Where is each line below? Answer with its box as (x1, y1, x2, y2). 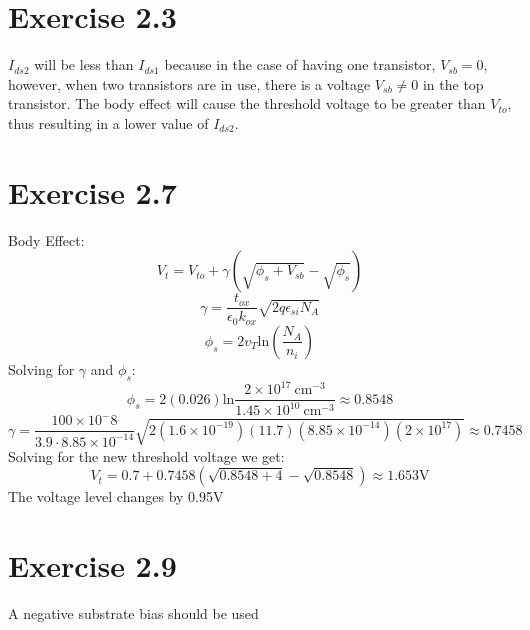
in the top (422, 73, 484, 94)
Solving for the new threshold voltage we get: (8, 445, 285, 466)
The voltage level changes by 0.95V (8, 486, 224, 507)
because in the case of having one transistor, (164, 54, 436, 75)
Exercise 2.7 (8, 171, 177, 212)
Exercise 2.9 (8, 545, 177, 586)
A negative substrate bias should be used (8, 603, 259, 624)
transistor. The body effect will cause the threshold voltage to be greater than (8, 93, 486, 114)
